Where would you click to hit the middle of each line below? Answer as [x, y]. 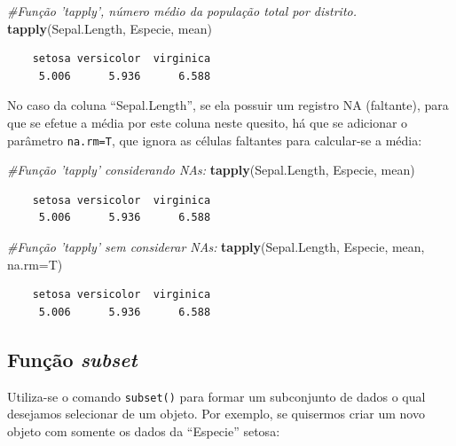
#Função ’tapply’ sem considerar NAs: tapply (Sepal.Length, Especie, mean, [216, 246]
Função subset [72, 359]
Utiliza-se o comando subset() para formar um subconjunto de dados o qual [216, 396]
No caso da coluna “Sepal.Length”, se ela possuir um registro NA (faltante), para [228, 105]
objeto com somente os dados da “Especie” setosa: [144, 430]
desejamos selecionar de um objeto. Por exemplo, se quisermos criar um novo [216, 414]
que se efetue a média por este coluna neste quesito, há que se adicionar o [208, 122]
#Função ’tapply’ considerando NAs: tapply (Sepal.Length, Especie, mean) [211, 170]
